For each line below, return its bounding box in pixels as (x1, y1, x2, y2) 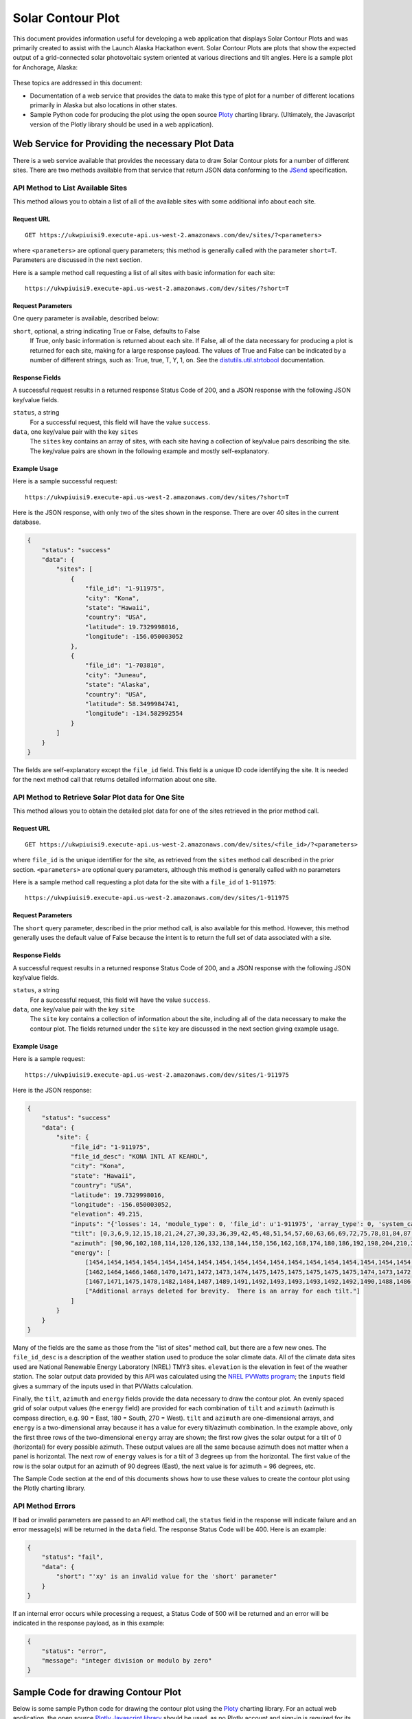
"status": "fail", (41, 1553, 104, 1561)
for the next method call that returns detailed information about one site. (12, 776, 217, 784)
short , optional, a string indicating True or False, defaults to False (12, 327, 201, 335)
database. (12, 518, 41, 526)
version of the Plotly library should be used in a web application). (30, 120, 214, 129)
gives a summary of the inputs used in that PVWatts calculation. (12, 1382, 194, 1390)
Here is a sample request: (12, 1055, 86, 1063)
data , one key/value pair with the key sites (12, 427, 139, 436)
